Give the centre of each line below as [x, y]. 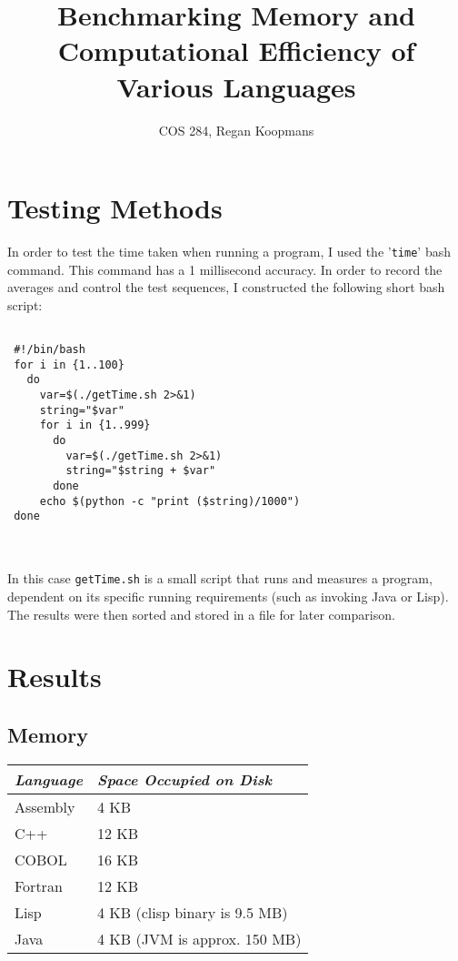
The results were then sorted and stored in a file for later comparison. [201, 614]
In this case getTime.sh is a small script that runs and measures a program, [220, 578]
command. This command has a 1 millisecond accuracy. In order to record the [225, 269]
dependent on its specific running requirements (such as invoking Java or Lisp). [228, 596]
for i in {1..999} [95, 425]
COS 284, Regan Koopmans [236, 130]
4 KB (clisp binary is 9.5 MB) [193, 912]
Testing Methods [115, 208]
